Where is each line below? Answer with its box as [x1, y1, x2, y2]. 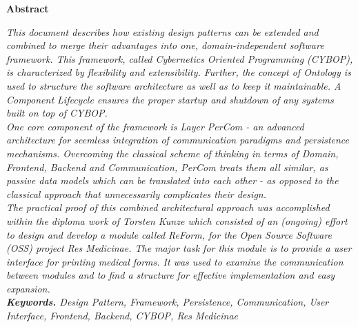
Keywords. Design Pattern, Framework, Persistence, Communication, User [6, 295, 329, 309]
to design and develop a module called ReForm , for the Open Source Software [6, 227, 332, 241]
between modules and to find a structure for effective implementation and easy [6, 268, 335, 282]
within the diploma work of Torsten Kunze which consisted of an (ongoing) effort [6, 213, 348, 228]
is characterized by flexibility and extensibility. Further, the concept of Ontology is [6, 65, 351, 79]
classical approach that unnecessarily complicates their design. [6, 186, 266, 201]
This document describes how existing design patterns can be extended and [6, 24, 319, 39]
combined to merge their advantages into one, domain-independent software [6, 38, 324, 52]
